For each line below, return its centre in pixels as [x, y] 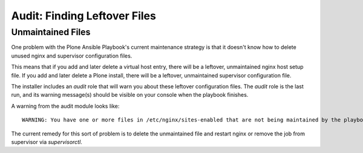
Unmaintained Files [51, 32]
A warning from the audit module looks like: [65, 106]
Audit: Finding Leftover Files [84, 16]
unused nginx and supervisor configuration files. [72, 56]
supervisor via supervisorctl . [47, 142]
